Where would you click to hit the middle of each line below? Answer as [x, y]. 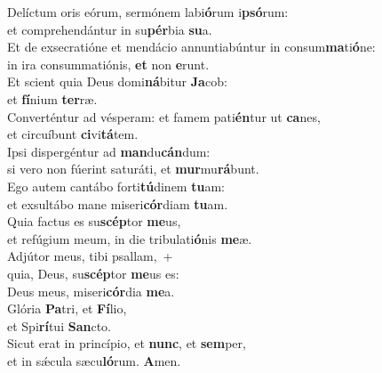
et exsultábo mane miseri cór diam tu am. [118, 203]
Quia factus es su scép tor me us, [94, 221]
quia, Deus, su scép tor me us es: [93, 273]
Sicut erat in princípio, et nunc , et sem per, [127, 343]
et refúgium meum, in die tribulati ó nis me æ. [130, 238]
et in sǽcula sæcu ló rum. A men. [94, 360]
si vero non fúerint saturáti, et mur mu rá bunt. [133, 169]
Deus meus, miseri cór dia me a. [91, 291]
